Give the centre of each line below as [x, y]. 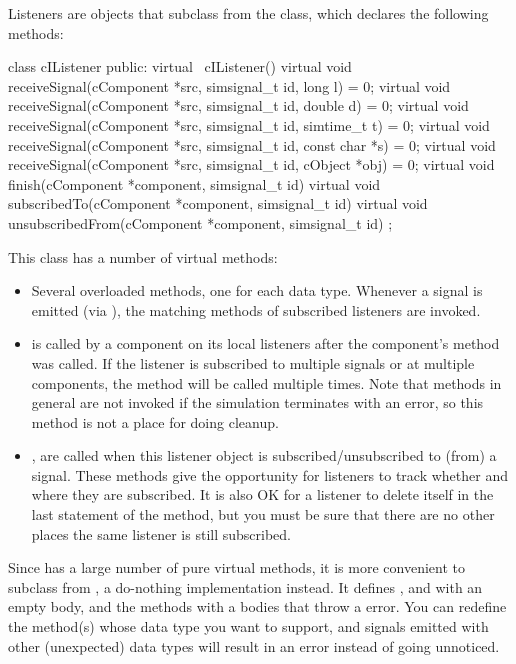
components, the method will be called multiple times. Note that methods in [266, 382]
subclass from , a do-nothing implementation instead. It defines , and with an [245, 586]
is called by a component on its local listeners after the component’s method [265, 343]
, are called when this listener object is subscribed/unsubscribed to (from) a [264, 455]
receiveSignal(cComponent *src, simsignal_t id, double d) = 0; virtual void [238, 105]
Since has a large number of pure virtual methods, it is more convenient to [236, 567]
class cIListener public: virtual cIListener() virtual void [180, 66]
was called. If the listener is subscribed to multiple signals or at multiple [253, 362]
